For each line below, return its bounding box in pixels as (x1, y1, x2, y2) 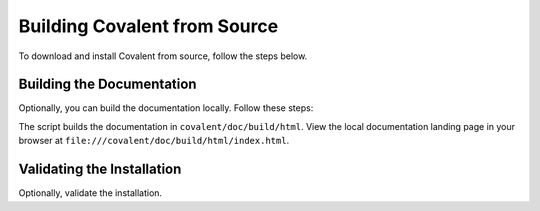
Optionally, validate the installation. (18, 187, 163, 199)
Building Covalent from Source (18, 15, 279, 37)
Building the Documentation (18, 76, 197, 93)
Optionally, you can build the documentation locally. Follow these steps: (18, 102, 314, 114)
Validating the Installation (18, 161, 182, 178)
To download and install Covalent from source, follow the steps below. (18, 50, 308, 62)
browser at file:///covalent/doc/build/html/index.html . (18, 135, 290, 147)
